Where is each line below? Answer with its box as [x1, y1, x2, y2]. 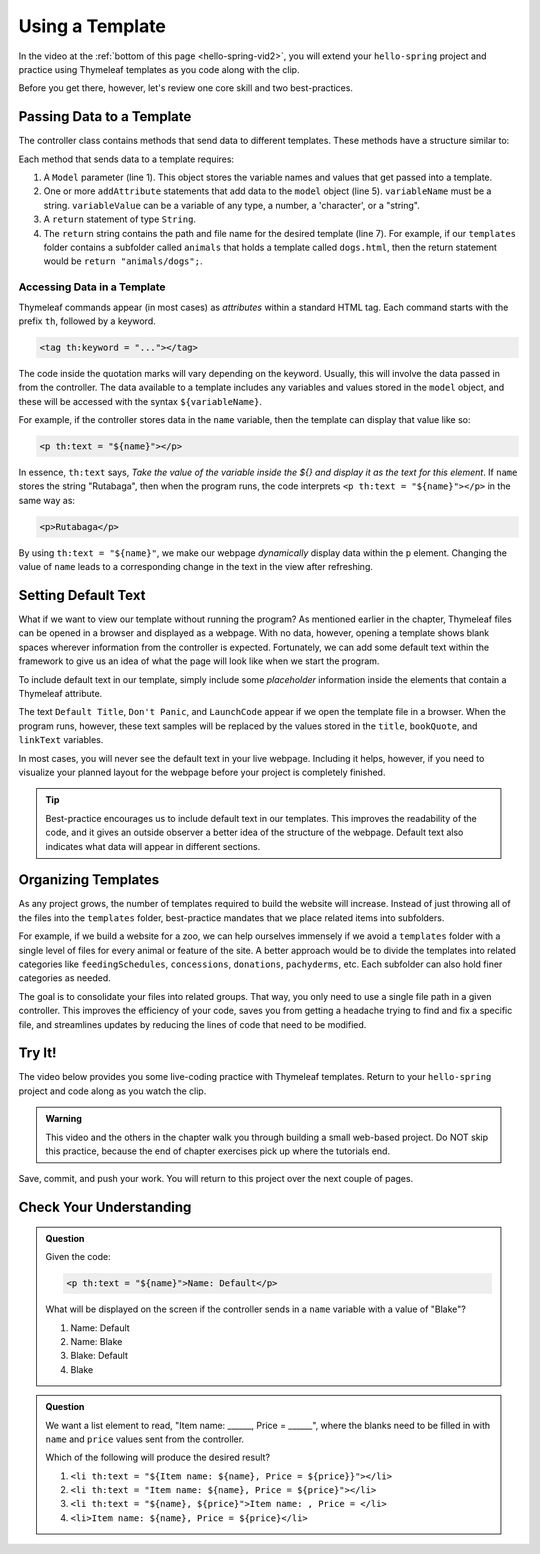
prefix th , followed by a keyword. [18, 315, 157, 327]
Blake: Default [70, 1350, 129, 1362]
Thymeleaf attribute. [18, 688, 103, 699]
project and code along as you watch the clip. [18, 1085, 207, 1097]
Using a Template [18, 15, 167, 37]
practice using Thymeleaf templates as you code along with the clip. [18, 63, 300, 75]
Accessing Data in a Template [18, 280, 166, 294]
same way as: [18, 494, 75, 506]
